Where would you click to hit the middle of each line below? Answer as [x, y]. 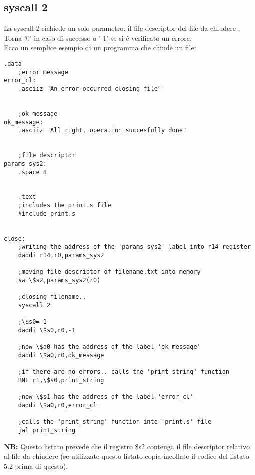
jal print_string [47, 430]
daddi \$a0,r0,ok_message [61, 355]
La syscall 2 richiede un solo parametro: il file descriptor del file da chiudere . [122, 28]
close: [15, 239]
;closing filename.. [52, 297]
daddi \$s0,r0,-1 [47, 330]
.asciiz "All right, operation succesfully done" [102, 131]
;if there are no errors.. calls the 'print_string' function [124, 372]
